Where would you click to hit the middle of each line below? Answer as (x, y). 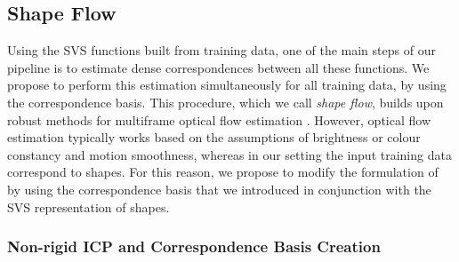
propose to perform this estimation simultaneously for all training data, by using (227, 85)
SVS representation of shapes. (89, 206)
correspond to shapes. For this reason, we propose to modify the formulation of (223, 172)
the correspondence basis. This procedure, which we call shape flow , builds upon (225, 102)
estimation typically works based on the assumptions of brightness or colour (214, 137)
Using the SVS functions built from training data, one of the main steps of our (221, 50)
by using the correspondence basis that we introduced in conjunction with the (219, 189)
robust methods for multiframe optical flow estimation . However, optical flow (219, 119)
